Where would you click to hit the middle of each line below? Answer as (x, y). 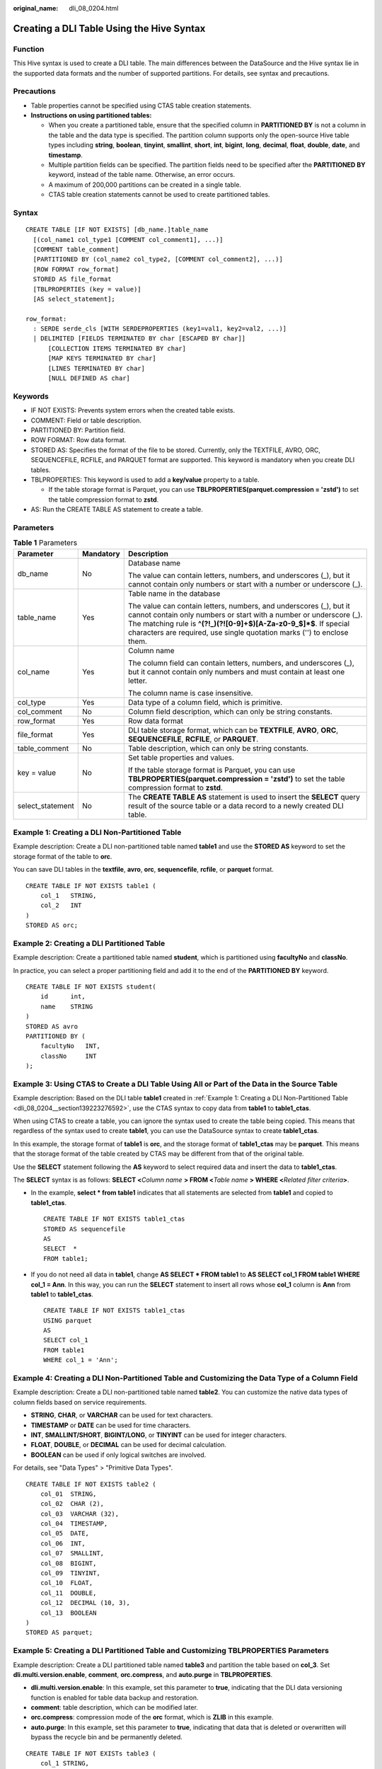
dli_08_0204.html (94, 8)
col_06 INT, (63, 1543)
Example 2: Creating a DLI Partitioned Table (89, 943)
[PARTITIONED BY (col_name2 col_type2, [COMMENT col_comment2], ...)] (158, 259)
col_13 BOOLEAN (68, 1613)
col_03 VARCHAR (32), (80, 1514)
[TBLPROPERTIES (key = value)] (87, 289)
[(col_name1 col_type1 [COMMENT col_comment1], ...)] (128, 240)
